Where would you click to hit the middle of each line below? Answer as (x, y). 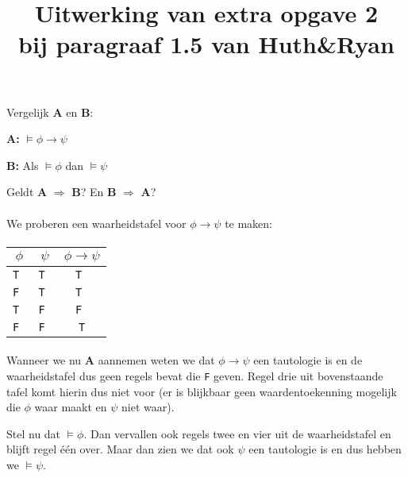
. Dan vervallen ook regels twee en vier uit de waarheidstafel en (237, 433)
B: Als (23, 165)
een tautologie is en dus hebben (325, 449)
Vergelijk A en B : (50, 112)
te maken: (249, 223)
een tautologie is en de (308, 360)
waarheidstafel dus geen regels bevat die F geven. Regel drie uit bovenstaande (195, 375)
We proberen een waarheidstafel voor (96, 223)
